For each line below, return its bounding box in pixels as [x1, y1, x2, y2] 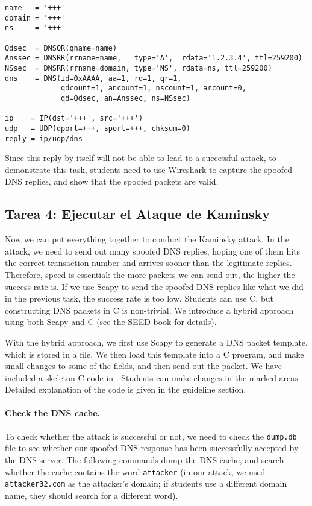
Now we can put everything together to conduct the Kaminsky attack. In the [5, 233, 289, 245]
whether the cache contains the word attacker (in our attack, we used [5, 465, 266, 478]
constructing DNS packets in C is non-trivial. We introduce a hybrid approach [5, 303, 294, 316]
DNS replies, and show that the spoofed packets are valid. [5, 175, 219, 188]
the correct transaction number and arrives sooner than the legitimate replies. [5, 256, 292, 269]
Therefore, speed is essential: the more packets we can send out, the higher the [5, 268, 295, 280]
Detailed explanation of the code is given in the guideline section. [5, 383, 246, 396]
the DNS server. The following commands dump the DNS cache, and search [5, 453, 284, 466]
